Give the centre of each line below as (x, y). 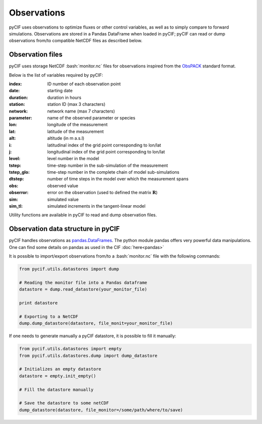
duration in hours (64, 98)
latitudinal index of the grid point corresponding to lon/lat (104, 145)
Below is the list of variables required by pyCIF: (56, 75)
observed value (63, 186)
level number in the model (73, 159)
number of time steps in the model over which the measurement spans (118, 179)
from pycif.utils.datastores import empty (70, 349)
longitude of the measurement (77, 125)
